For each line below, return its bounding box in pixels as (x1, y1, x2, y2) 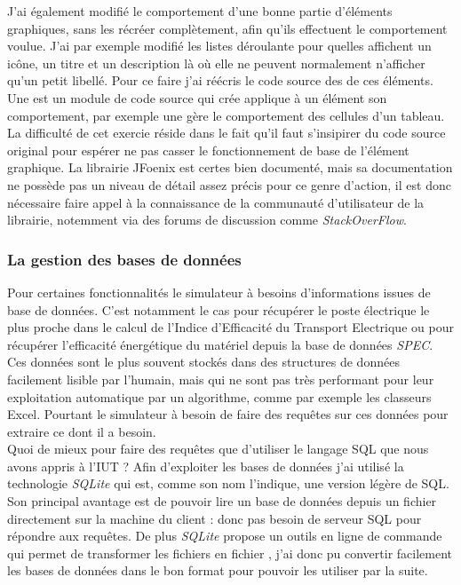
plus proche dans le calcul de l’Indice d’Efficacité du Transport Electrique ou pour (7, 318, 454, 336)
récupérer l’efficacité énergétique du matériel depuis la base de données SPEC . (7, 335, 433, 353)
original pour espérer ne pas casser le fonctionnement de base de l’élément (7, 140, 409, 159)
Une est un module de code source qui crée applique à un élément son (7, 88, 387, 107)
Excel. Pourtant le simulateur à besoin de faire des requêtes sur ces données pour (7, 405, 449, 423)
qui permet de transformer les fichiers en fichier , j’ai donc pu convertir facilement (7, 543, 453, 562)
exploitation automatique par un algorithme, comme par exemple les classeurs (7, 387, 432, 406)
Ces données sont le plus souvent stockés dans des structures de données (7, 352, 400, 371)
